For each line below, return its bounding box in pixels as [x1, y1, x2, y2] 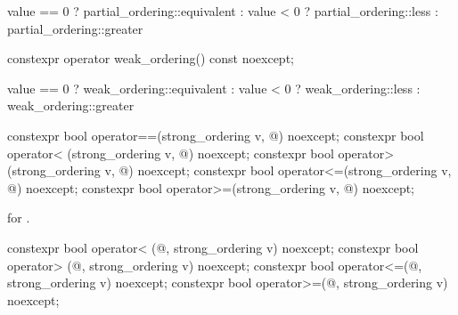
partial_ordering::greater [7, 19, 143, 37]
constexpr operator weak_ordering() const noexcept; [7, 49, 294, 68]
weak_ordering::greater [7, 96, 135, 115]
